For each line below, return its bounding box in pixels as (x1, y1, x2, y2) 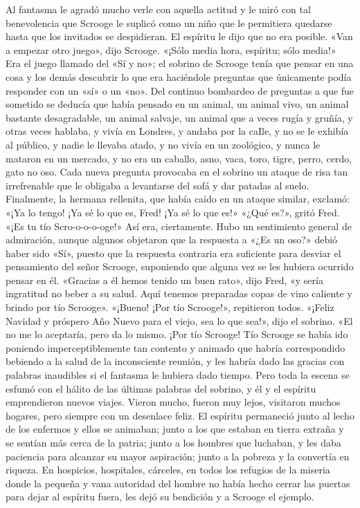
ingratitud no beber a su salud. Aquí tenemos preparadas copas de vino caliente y (6, 286, 352, 301)
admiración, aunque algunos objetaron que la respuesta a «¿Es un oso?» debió (6, 232, 338, 247)
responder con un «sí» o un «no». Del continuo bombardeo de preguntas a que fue (6, 83, 354, 97)
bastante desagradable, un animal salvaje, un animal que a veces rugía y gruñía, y (6, 110, 353, 124)
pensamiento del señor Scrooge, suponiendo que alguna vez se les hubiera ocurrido (6, 259, 354, 274)
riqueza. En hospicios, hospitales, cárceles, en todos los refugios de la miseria (6, 462, 330, 477)
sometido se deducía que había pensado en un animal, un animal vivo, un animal (6, 97, 349, 111)
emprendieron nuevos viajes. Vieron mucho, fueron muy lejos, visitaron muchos (6, 395, 341, 409)
